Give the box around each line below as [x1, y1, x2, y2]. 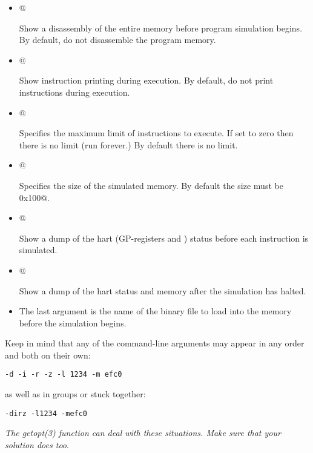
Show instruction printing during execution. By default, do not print [19, 74, 274, 87]
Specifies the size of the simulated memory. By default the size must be [19, 179, 283, 191]
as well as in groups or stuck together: [5, 388, 146, 400]
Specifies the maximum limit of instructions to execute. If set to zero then [19, 127, 294, 139]
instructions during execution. [19, 85, 130, 98]
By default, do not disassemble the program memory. [19, 33, 216, 46]
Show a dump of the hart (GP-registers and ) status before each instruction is [19, 231, 309, 244]
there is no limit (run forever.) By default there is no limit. [19, 138, 238, 151]
